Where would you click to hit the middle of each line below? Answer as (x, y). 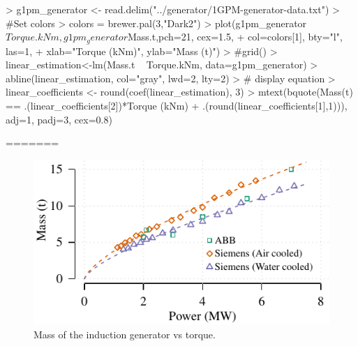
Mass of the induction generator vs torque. (125, 334)
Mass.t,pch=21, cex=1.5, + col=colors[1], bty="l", (235, 37)
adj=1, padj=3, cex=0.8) (59, 119)
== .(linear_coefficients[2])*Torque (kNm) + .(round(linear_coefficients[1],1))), (177, 106)
